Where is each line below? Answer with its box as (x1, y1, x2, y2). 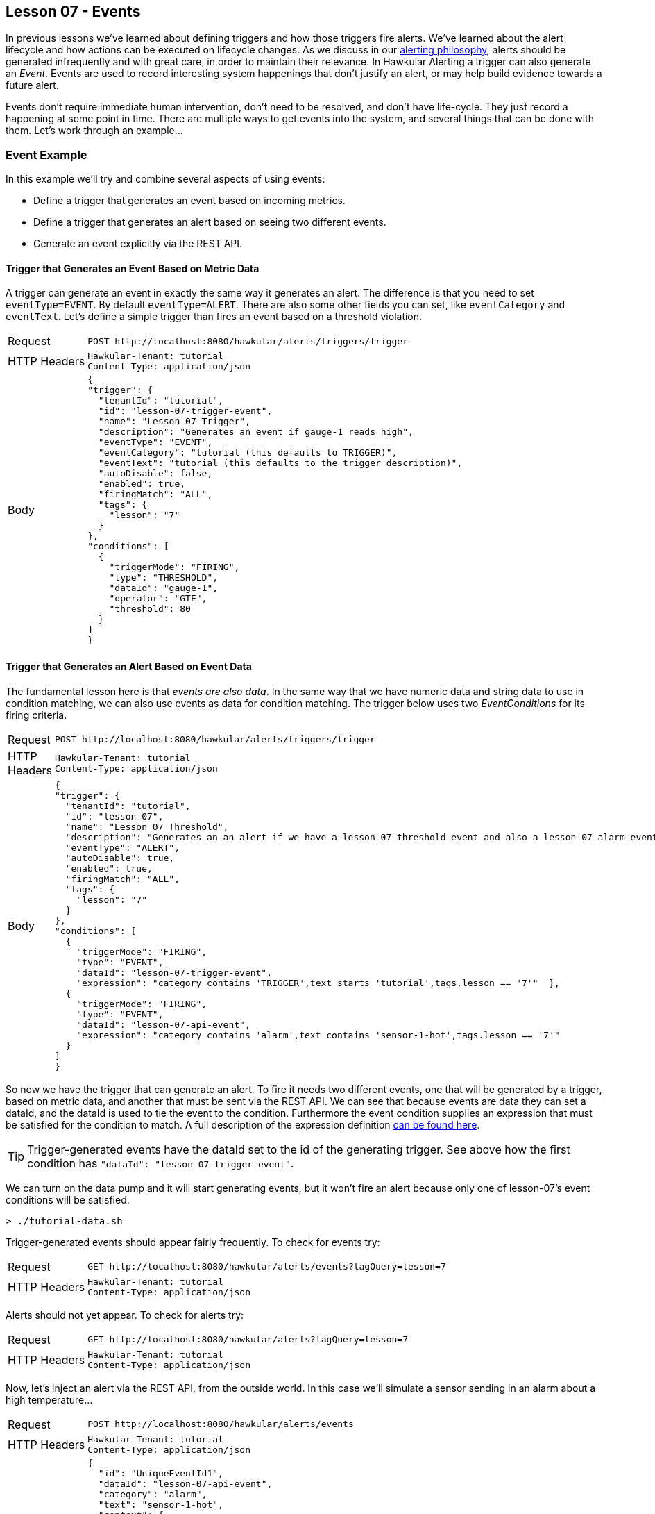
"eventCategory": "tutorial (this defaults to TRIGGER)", (98, 447, 398, 458)
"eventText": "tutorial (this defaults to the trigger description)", (98, 458, 463, 469)
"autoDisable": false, (98, 468, 213, 479)
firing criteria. (6, 708, 67, 721)
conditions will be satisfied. (6, 1193, 130, 1206)
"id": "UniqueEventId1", (98, 1467, 223, 1479)
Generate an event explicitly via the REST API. (33, 238, 243, 250)
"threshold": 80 (109, 604, 191, 615)
